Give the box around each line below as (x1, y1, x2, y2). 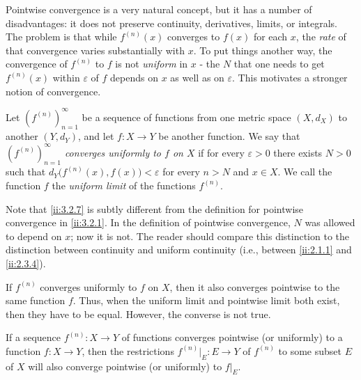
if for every (198, 145, 245, 159)
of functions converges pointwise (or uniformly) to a (121, 330, 343, 345)
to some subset (278, 343, 341, 358)
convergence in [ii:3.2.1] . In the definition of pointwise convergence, (6, 215, 291, 230)
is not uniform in (115, 56, 188, 71)
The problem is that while (6, 29, 117, 44)
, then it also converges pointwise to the (169, 279, 340, 294)
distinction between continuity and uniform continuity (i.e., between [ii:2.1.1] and (6, 242, 352, 257)
